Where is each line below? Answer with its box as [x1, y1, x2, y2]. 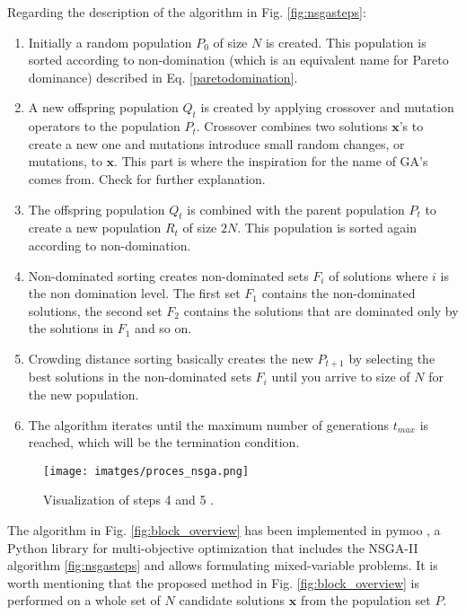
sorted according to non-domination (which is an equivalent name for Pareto [28, 50, 449, 69]
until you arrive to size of [271, 367, 410, 386]
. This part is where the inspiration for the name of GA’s [114, 152, 428, 171]
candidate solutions [179, 591, 286, 610]
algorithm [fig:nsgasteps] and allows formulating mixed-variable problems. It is [7, 556, 438, 575]
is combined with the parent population [187, 199, 405, 218]
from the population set [300, 591, 431, 610]
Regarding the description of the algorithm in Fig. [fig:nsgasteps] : [7, 3, 366, 21]
